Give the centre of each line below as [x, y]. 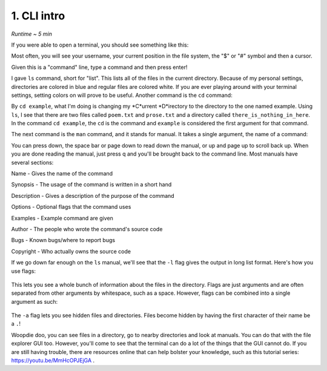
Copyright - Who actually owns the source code [71, 251]
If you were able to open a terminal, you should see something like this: [100, 45]
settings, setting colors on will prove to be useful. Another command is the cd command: [122, 95]
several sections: [32, 162]
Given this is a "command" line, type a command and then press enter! [99, 67]
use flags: [24, 271]
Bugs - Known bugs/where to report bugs [63, 240]
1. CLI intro [38, 16]
